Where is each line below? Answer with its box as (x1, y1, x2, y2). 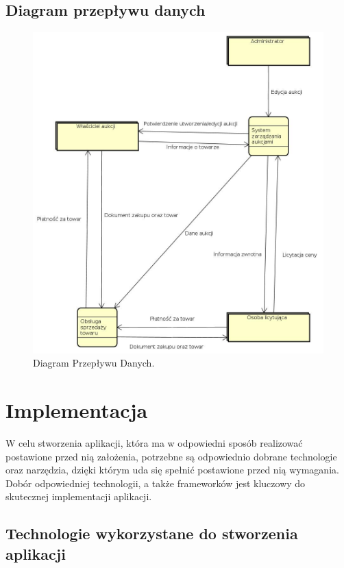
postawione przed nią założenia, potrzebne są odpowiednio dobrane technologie (5, 449, 337, 463)
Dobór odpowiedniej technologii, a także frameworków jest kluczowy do (5, 476, 306, 490)
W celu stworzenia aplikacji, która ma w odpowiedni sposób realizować (5, 435, 303, 449)
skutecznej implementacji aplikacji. (5, 489, 152, 504)
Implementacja (5, 396, 148, 423)
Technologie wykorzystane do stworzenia (5, 523, 298, 544)
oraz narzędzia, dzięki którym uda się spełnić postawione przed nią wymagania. (5, 462, 339, 477)
